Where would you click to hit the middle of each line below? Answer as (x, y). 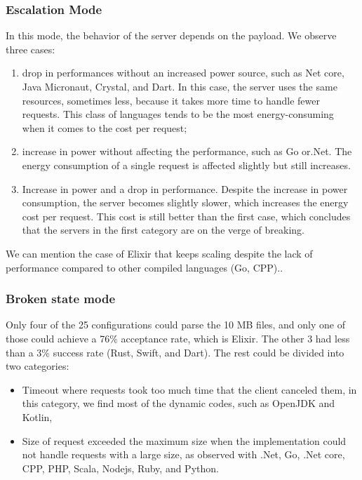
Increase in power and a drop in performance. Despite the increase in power (185, 188)
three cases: (31, 49)
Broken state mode (61, 299)
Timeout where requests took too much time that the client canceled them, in (189, 389)
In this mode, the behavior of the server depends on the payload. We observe (171, 35)
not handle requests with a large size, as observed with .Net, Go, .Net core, (183, 454)
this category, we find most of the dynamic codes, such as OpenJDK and (179, 403)
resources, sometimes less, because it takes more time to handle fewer (171, 100)
